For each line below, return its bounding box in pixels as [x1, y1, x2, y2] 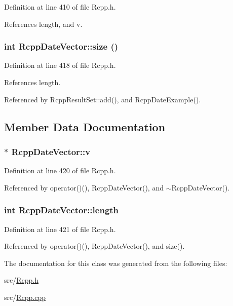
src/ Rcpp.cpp [4, 291, 46, 302]
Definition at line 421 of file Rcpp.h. [4, 223, 116, 234]
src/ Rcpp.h [4, 275, 38, 285]
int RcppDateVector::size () [4, 40, 119, 53]
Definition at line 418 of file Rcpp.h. [4, 60, 116, 70]
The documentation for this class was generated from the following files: [4, 257, 227, 268]
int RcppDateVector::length [4, 204, 119, 216]
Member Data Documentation [4, 119, 166, 134]
